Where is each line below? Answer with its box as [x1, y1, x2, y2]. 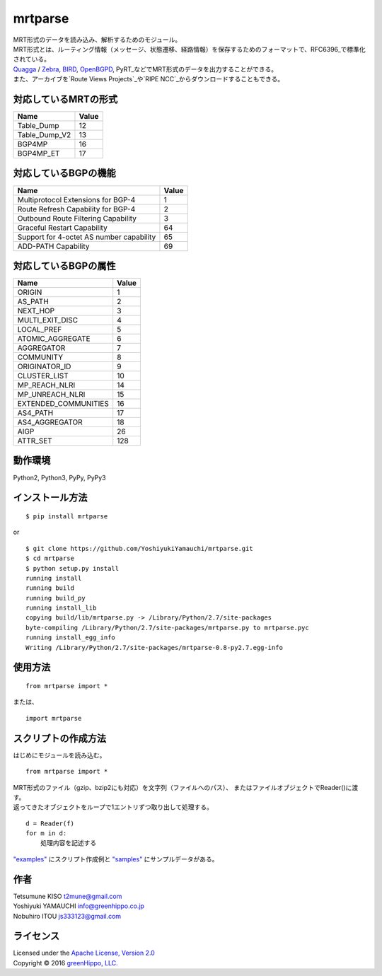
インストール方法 [13, 492, 88, 504]
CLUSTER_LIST [17, 371, 69, 381]
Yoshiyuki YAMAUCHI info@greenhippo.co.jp [13, 902, 145, 910]
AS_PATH [17, 297, 49, 307]
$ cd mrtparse [25, 554, 74, 562]
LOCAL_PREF [17, 325, 62, 335]
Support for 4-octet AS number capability [17, 232, 156, 242]
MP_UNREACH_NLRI [17, 390, 86, 400]
